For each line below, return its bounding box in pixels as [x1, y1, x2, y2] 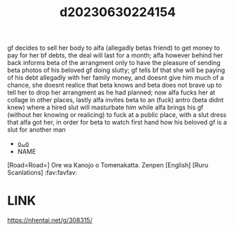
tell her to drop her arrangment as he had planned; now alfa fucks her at [7, 88, 216, 97]
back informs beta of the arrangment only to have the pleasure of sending [7, 59, 221, 67]
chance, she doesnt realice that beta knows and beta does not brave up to [7, 81, 222, 90]
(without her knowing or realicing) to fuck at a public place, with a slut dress [7, 111, 226, 119]
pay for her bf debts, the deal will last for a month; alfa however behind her [7, 51, 223, 59]
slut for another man [7, 125, 67, 134]
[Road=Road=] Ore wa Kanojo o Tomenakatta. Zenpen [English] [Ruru [7, 161, 209, 169]
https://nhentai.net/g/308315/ [7, 216, 92, 225]
